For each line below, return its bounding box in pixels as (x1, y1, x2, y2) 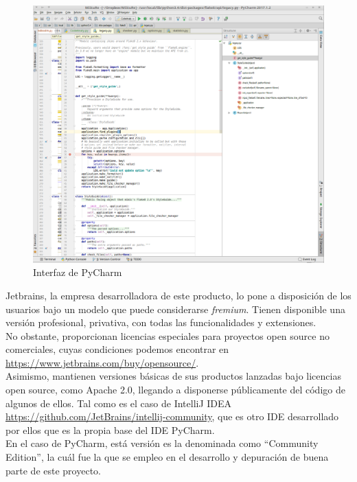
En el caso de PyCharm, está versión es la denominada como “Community (5, 436, 319, 450)
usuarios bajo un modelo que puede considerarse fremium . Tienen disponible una (5, 301, 345, 316)
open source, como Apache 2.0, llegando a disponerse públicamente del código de (5, 382, 345, 397)
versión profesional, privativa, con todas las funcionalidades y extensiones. (5, 315, 316, 330)
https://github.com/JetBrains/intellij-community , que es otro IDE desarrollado (5, 409, 339, 424)
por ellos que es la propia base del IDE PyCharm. (5, 422, 215, 437)
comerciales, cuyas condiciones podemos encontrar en (5, 342, 229, 356)
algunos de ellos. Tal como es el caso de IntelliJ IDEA (5, 395, 232, 410)
